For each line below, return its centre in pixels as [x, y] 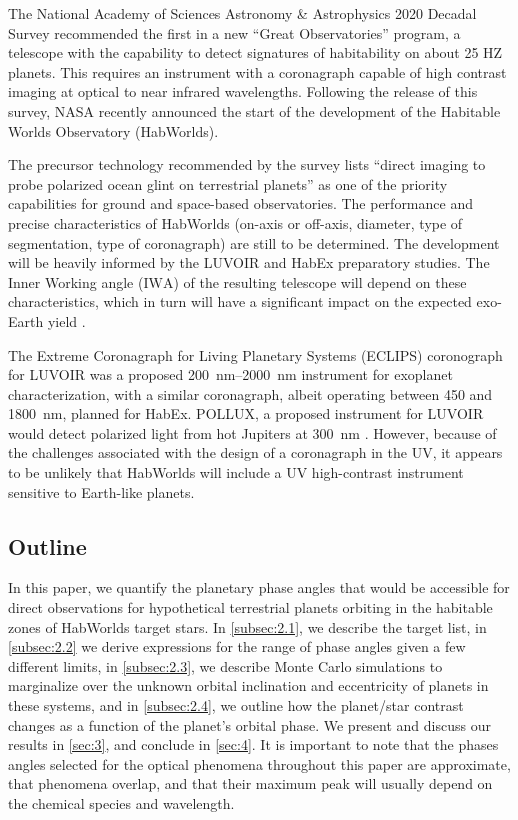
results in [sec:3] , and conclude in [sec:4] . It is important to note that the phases [253, 744]
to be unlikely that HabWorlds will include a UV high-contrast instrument [236, 472]
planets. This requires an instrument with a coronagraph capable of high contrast [257, 71]
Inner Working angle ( [76, 281]
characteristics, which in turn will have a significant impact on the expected [240, 301]
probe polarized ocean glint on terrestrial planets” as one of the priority [228, 183]
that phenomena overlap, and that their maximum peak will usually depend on [250, 783]
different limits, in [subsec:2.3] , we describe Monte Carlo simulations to [225, 665]
